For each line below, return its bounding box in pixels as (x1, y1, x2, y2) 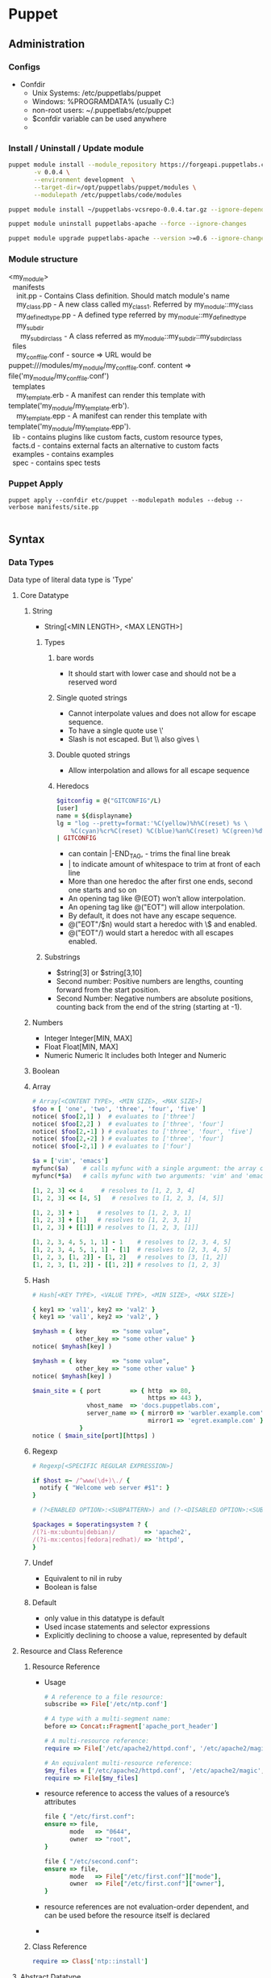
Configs (8, 61, 40, 73)
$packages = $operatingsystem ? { (31, 1520, 148, 1529)
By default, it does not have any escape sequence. (68, 911, 237, 921)
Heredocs (56, 781, 90, 791)
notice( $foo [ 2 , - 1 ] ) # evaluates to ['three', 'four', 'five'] (31, 1127, 253, 1135)
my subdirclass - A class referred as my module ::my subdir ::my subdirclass (19, 331, 242, 343)
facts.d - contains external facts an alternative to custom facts (11, 441, 219, 450)
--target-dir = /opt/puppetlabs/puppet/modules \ (33, 183, 197, 191)
